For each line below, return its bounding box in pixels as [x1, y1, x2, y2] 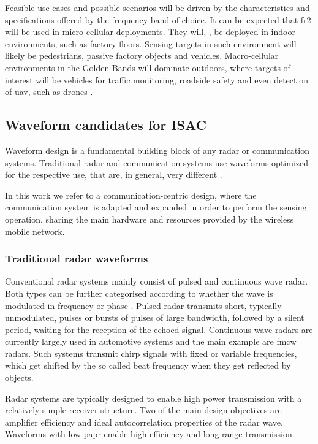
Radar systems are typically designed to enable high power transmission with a [5, 391, 302, 404]
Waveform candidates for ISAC [5, 115, 206, 134]
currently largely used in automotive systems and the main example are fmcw [5, 335, 297, 348]
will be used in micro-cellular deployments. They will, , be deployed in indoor [5, 25, 295, 38]
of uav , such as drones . [5, 85, 93, 98]
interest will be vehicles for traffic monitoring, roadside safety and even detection [5, 73, 309, 86]
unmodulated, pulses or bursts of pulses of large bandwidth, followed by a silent [5, 311, 305, 324]
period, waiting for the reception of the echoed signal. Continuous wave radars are [5, 323, 313, 335]
